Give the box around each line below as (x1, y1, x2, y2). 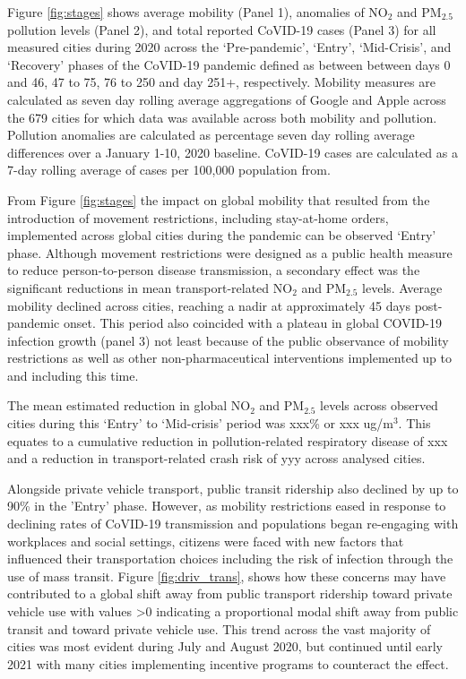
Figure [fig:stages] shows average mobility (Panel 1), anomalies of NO (7, 3, 388, 21)
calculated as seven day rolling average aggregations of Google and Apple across (7, 90, 446, 108)
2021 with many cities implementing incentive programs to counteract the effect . (7, 654, 449, 673)
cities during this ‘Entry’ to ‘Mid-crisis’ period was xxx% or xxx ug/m (7, 414, 393, 433)
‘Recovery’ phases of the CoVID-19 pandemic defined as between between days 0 (7, 55, 451, 73)
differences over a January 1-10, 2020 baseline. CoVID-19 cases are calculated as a (7, 142, 458, 161)
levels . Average (362, 278, 443, 297)
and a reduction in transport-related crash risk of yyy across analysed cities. (7, 449, 426, 468)
